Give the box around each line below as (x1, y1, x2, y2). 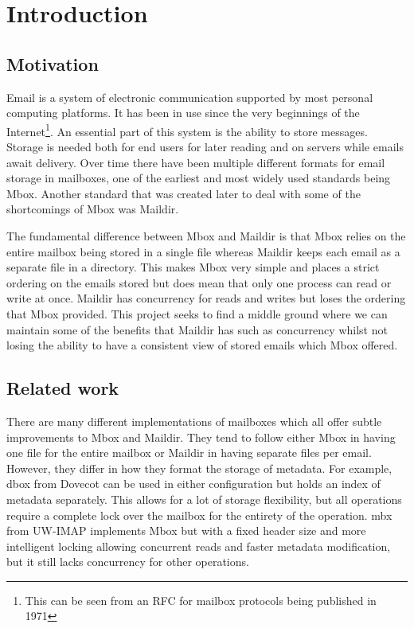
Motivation (6, 51, 99, 76)
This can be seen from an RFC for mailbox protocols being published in (25, 591, 377, 608)
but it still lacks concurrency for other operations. (6, 553, 249, 570)
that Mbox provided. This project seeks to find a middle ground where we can (6, 305, 388, 322)
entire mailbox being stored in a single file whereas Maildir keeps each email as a (6, 243, 400, 259)
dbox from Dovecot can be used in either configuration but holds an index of (6, 475, 381, 492)
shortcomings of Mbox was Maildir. (6, 201, 179, 217)
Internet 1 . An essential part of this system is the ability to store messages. (6, 120, 368, 139)
